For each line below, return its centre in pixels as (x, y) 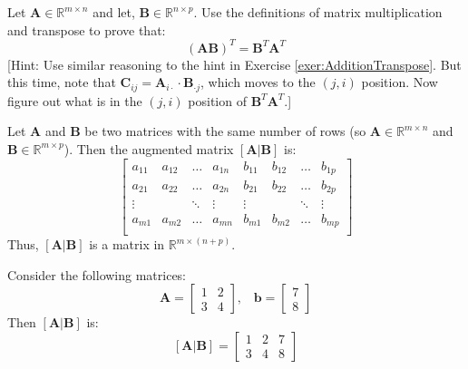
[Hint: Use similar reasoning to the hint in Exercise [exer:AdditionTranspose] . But (234, 64)
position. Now (400, 82)
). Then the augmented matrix (149, 148)
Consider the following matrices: (97, 274)
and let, (114, 12)
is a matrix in (127, 244)
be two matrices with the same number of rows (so (225, 131)
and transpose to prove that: (87, 29)
